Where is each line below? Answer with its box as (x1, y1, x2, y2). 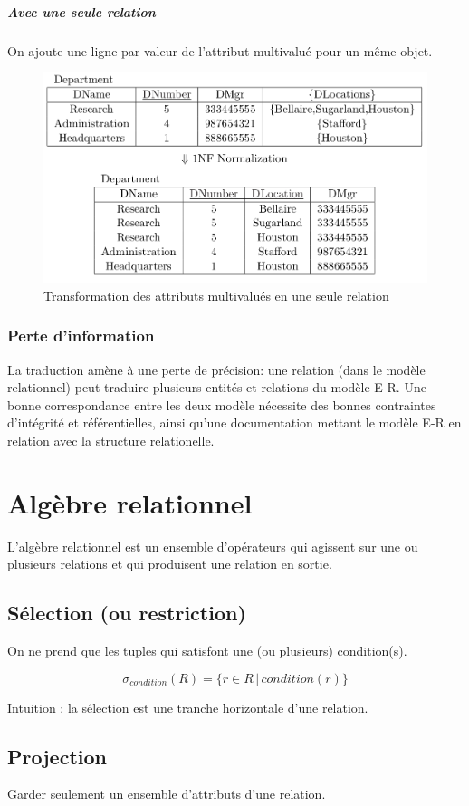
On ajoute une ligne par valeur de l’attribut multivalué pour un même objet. (7, 41, 433, 60)
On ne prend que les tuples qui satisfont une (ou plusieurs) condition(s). (7, 641, 407, 660)
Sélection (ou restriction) (7, 599, 246, 627)
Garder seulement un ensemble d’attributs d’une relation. (7, 784, 326, 803)
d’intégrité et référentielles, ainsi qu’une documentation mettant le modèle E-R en (7, 413, 462, 432)
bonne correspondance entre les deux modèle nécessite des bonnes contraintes (7, 395, 436, 414)
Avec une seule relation (7, 2, 156, 21)
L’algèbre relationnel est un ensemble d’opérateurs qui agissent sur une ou (7, 536, 418, 555)
